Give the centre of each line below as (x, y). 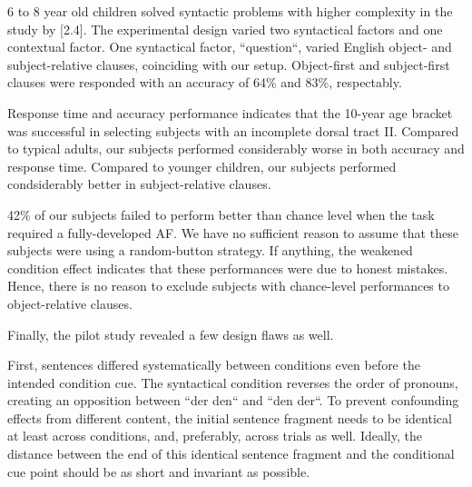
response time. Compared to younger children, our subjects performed (202, 166)
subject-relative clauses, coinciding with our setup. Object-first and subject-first (229, 64)
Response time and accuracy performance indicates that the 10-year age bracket (230, 112)
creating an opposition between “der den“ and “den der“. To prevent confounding (233, 400)
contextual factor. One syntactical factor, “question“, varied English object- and (230, 47)
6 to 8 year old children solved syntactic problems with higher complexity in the (230, 11)
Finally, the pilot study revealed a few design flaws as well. (171, 334)
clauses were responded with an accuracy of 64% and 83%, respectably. (205, 82)
